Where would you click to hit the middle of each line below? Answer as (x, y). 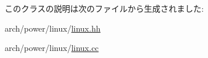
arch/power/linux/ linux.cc (52, 48)
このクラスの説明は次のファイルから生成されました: (104, 8)
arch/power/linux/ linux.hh (53, 28)
